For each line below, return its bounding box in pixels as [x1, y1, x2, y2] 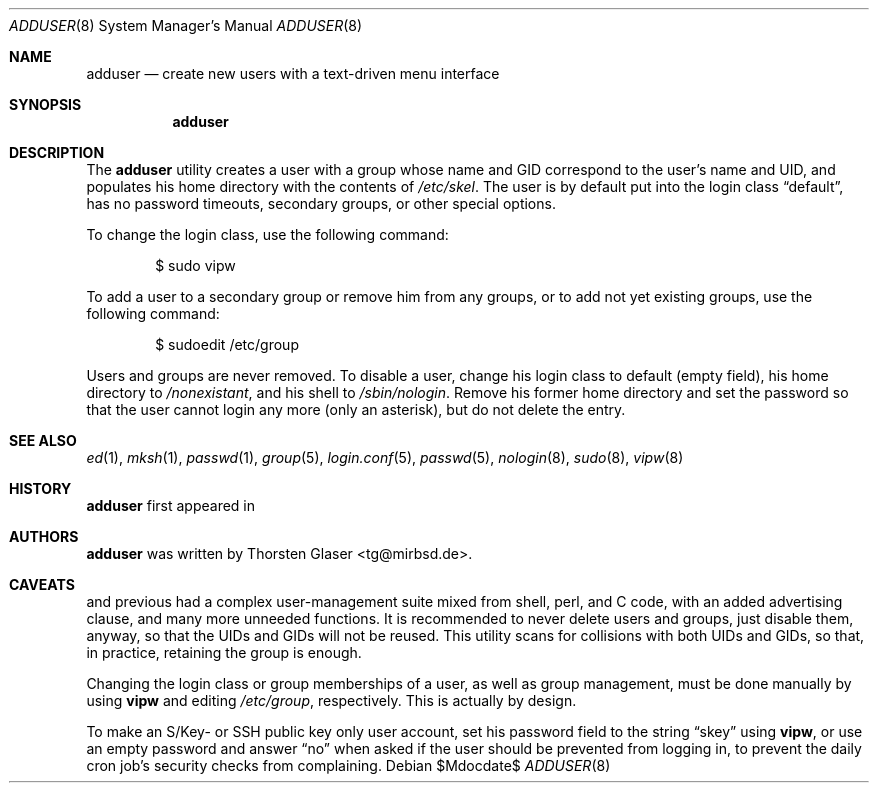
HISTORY [9, 480, 72, 497]
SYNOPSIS [9, 96, 82, 113]
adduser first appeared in [86, 497, 256, 514]
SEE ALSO [9, 432, 77, 449]
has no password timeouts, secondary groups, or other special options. [86, 195, 556, 212]
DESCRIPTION [9, 144, 105, 161]
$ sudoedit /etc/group [155, 336, 299, 353]
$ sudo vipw [155, 257, 236, 274]
